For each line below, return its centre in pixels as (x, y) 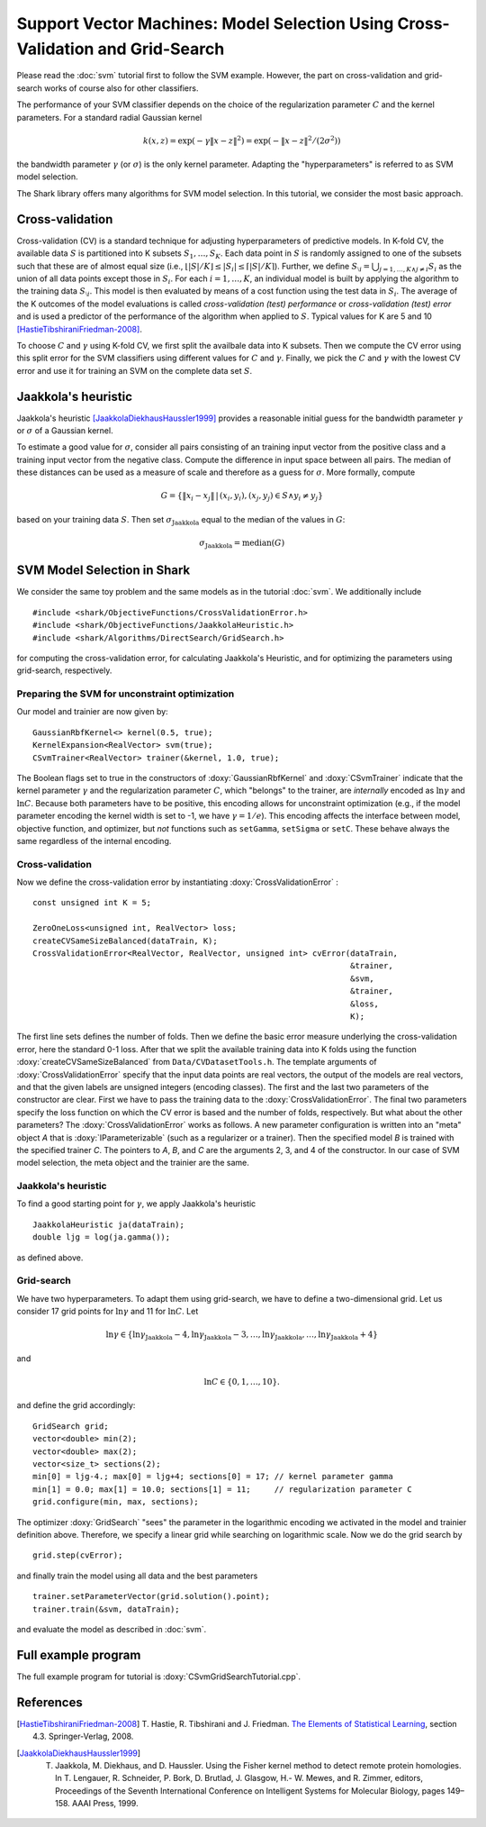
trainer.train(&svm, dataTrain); (106, 1609)
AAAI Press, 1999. (105, 1804)
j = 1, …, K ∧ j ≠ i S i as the (421, 267)
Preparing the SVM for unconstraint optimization (126, 694)
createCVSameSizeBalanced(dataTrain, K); (125, 941)
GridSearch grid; (71, 1426)
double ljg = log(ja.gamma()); (102, 1237)
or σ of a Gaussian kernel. (65, 430)
